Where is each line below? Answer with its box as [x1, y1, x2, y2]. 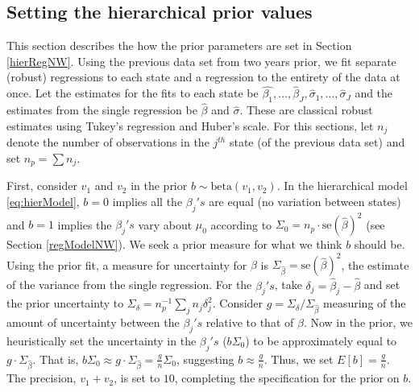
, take [274, 276, 302, 293]
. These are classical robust [239, 101, 373, 118]
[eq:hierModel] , [6, 192, 80, 209]
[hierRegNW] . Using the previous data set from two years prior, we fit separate [6, 52, 396, 69]
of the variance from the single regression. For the [6, 276, 252, 293]
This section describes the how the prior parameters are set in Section [6, 37, 352, 54]
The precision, [6, 369, 77, 386]
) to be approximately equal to [245, 332, 397, 349]
